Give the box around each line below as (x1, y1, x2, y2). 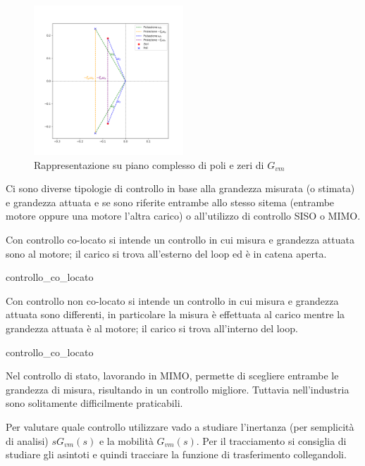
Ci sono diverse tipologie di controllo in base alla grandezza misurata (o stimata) (6, 181, 355, 196)
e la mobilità (99, 433, 154, 448)
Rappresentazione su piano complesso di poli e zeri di (34, 157, 264, 172)
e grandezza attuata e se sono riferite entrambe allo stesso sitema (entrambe (6, 194, 335, 209)
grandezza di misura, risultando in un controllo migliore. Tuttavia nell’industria (6, 382, 349, 396)
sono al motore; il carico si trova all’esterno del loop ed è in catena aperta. (6, 246, 327, 260)
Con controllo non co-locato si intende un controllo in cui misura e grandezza (6, 293, 339, 308)
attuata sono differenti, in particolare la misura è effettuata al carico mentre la (6, 307, 345, 322)
